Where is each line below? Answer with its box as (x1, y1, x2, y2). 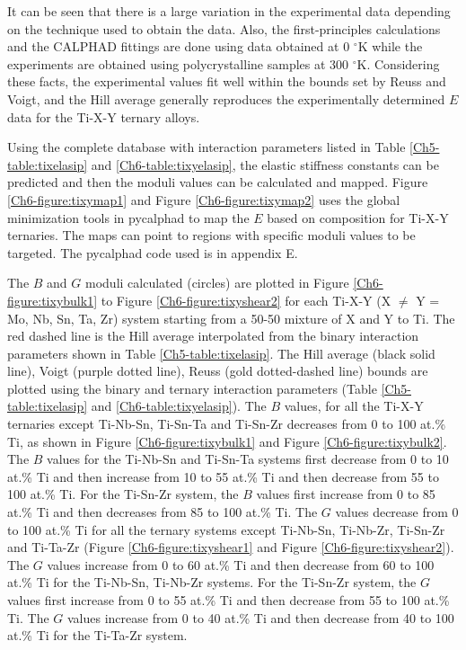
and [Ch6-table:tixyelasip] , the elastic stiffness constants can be (91, 155, 439, 174)
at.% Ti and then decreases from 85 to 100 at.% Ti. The (7, 503, 318, 521)
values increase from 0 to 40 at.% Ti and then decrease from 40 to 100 (67, 608, 454, 627)
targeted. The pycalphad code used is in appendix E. (7, 243, 298, 262)
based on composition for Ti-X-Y (267, 208, 449, 227)
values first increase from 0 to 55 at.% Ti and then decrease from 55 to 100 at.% (7, 591, 450, 609)
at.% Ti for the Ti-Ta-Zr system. (7, 626, 188, 645)
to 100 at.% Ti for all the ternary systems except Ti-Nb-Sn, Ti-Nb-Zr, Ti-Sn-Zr (7, 520, 445, 539)
